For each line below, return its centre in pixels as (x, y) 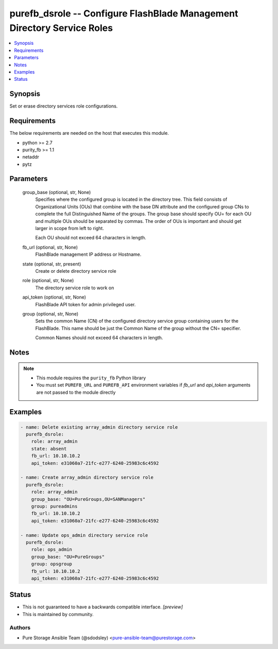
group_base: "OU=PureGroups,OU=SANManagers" (88, 499)
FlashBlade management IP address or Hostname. (88, 254)
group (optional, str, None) (50, 313)
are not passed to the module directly (76, 392)
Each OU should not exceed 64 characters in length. (91, 238)
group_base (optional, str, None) (57, 192)
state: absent (49, 449)
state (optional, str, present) (52, 264)
